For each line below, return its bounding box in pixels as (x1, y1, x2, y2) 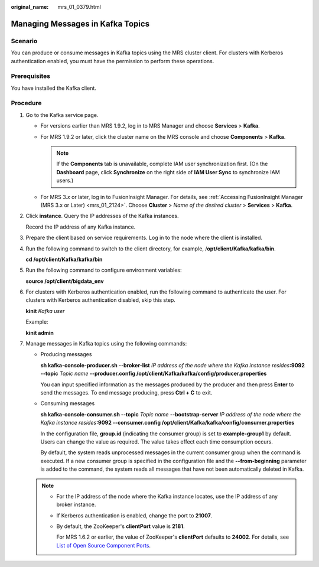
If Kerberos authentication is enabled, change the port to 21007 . (56, 511, 213, 519)
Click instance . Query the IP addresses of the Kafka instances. (25, 213, 179, 220)
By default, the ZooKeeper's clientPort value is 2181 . (56, 523, 185, 530)
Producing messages (40, 351, 92, 358)
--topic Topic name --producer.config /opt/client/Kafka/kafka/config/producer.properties (40, 370, 267, 377)
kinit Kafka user (25, 307, 65, 314)
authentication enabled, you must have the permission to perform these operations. (11, 57, 214, 64)
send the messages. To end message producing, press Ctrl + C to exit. (40, 389, 213, 396)
